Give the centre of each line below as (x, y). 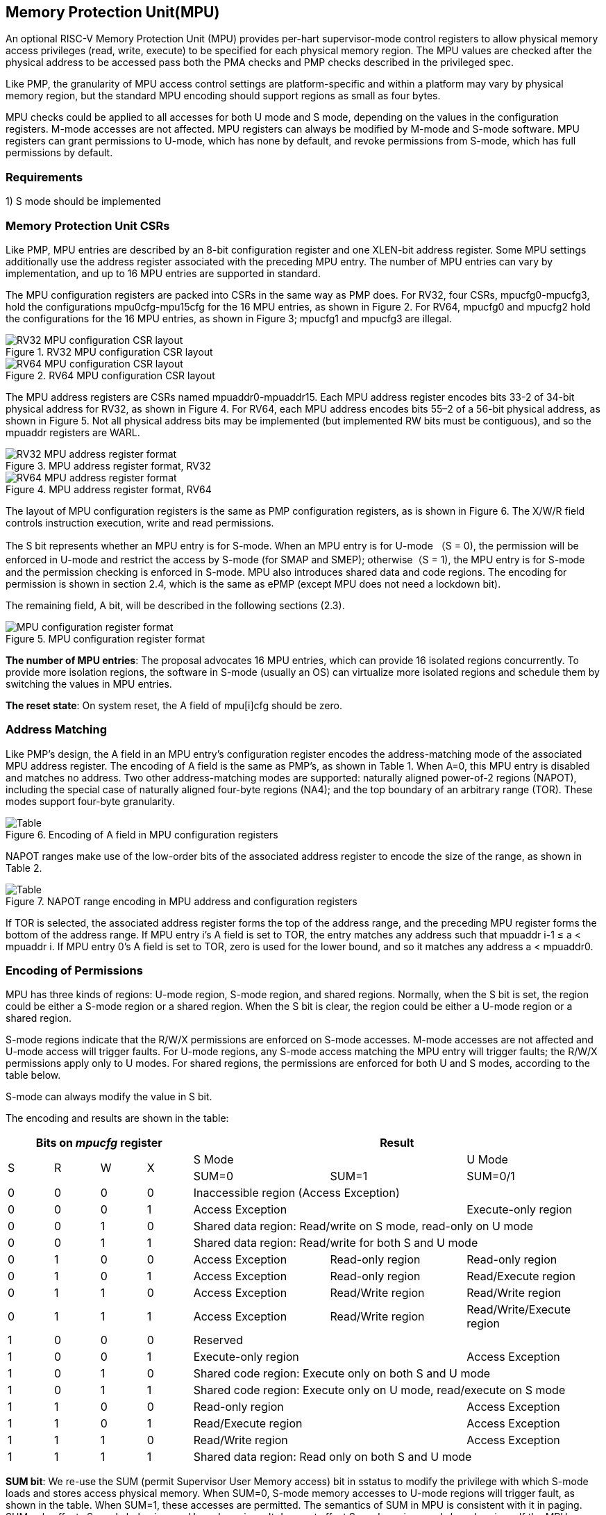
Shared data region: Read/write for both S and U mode (336, 1243)
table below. (33, 1075)
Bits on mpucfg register (99, 1143)
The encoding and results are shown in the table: (117, 1118)
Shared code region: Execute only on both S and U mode (342, 1374)
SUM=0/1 (491, 1176)
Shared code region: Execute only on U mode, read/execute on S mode (379, 1390)
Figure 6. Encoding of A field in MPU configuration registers (142, 834)
